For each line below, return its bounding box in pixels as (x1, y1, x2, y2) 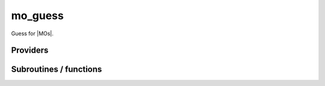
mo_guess (11, 9, 64, 22)
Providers (11, 45, 49, 56)
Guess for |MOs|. (11, 30, 54, 37)
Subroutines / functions (11, 64, 102, 75)
